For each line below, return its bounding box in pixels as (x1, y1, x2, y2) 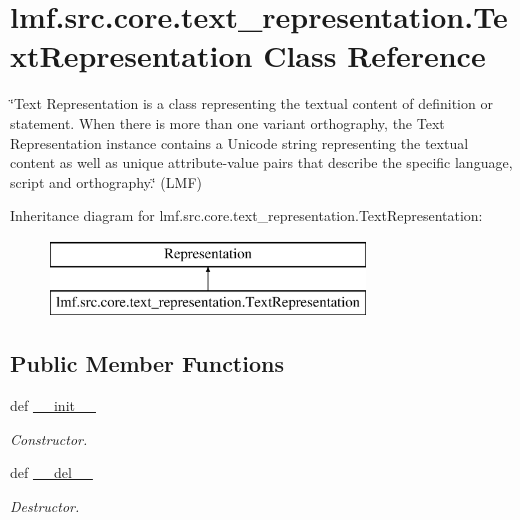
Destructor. (10, 496, 80, 517)
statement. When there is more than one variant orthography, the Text (10, 112, 445, 133)
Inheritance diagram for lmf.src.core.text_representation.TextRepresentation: (10, 205, 483, 226)
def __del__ (10, 462, 93, 483)
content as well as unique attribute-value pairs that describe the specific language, (10, 152, 513, 173)
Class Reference (263, 35, 486, 76)
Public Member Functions (10, 348, 284, 379)
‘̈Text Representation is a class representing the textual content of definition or (10, 93, 493, 114)
